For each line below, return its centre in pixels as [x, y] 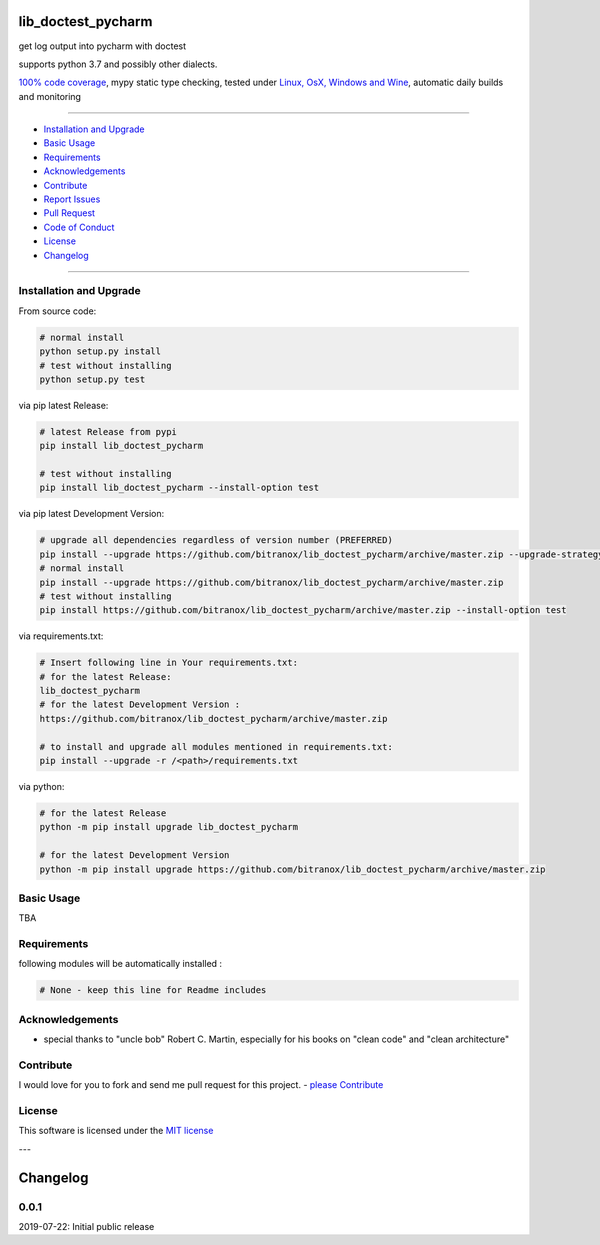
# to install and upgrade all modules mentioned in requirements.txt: [216, 746]
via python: [41, 787]
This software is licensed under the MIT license [116, 1131]
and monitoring [50, 96]
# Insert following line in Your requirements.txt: [169, 663]
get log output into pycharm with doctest [102, 46]
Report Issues [72, 199]
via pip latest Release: [63, 405]
